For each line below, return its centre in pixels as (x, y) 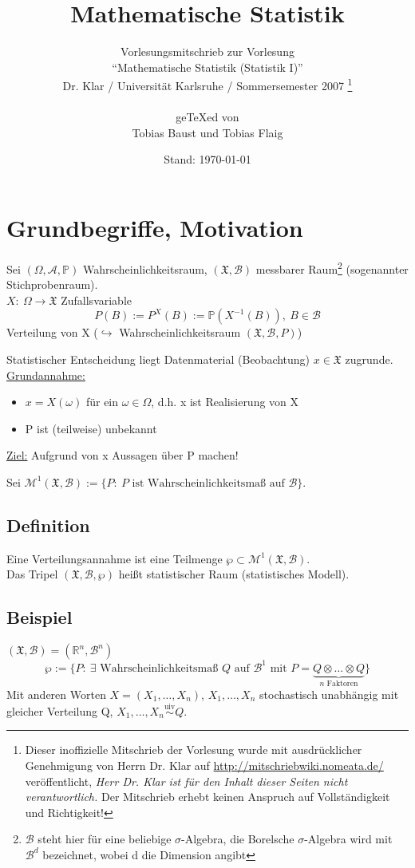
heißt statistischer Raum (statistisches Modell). (234, 574)
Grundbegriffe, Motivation (155, 227)
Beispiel (40, 617)
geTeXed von (207, 117)
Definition (48, 525)
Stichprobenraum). (52, 284)
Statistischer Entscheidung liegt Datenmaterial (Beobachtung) (158, 359)
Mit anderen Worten (56, 694)
